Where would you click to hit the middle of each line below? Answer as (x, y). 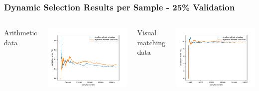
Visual (147, 33)
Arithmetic (21, 33)
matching (151, 42)
